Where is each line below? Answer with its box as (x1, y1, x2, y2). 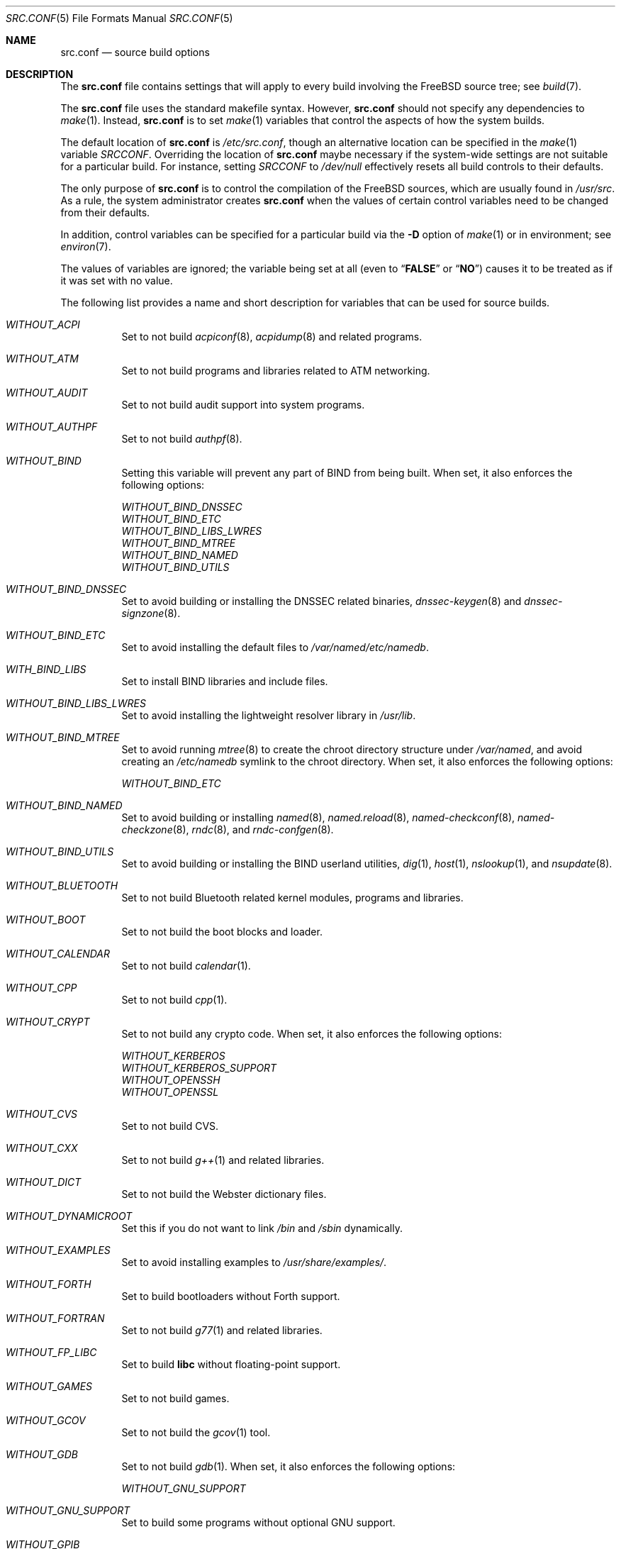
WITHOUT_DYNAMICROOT (6, 1210, 133, 1222)
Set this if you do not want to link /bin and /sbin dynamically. (121, 1222, 403, 1234)
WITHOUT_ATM (6, 352, 79, 365)
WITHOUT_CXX (6, 1142, 78, 1154)
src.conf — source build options (60, 46, 210, 58)
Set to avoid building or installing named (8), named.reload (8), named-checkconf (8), (121, 811, 515, 823)
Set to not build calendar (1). (121, 960, 251, 972)
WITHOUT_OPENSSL (121, 1086, 219, 1098)
